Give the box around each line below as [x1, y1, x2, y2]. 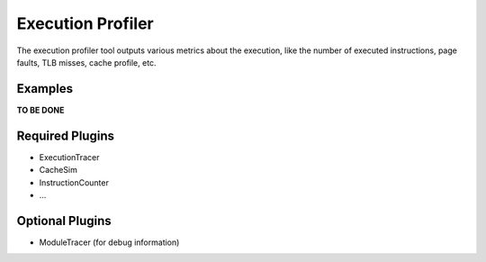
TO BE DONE [16, 104, 65, 115]
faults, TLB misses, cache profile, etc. [16, 57, 157, 68]
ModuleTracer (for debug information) [39, 237, 180, 248]
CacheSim [39, 165, 78, 176]
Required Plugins [16, 128, 114, 143]
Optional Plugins [16, 212, 112, 229]
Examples [16, 81, 74, 96]
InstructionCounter [39, 176, 110, 188]
